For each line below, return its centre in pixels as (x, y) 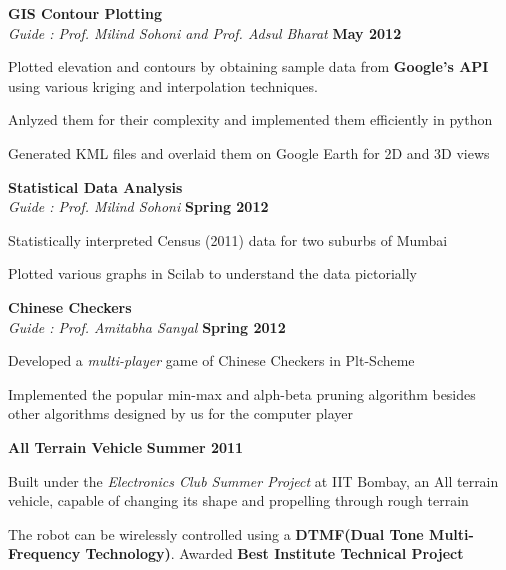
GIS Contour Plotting (85, 13)
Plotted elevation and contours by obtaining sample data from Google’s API (248, 66)
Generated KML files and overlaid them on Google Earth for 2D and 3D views (249, 152)
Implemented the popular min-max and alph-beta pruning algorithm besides (242, 393)
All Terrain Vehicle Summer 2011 (126, 446)
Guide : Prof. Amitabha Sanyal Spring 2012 (147, 326)
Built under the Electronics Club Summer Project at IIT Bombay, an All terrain (253, 480)
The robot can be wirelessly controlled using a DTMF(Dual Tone (216, 533)
